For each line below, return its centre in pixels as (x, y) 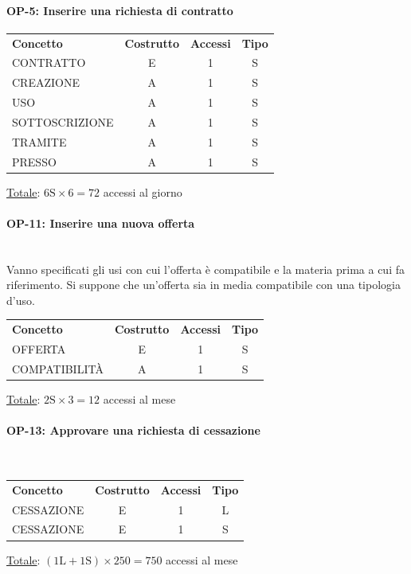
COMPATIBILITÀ (58, 368)
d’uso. (21, 300)
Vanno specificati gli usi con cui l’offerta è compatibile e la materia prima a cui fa (205, 269)
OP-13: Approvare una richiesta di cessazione (133, 430)
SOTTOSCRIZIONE (63, 121)
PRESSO (34, 161)
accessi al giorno (143, 191)
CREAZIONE (46, 82)
